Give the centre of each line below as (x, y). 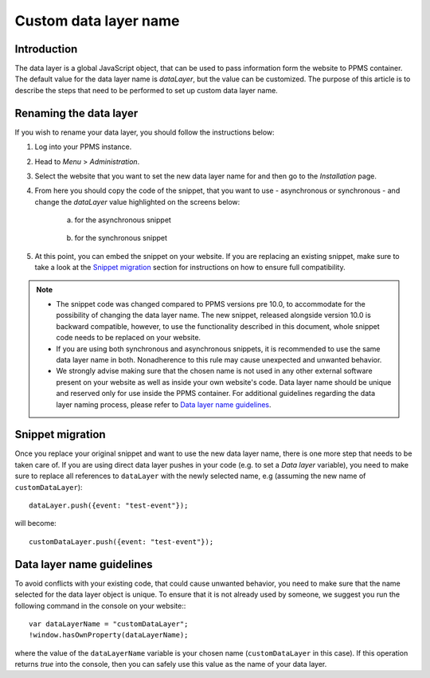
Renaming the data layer (76, 113)
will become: (36, 523)
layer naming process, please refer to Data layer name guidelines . (164, 404)
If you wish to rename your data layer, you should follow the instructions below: (145, 132)
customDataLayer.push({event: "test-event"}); (121, 541)
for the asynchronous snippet (123, 220)
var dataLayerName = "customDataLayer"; (109, 624)
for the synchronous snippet (121, 238)
